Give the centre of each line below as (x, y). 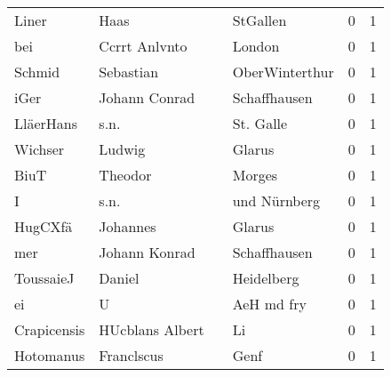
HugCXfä (44, 226)
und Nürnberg (276, 201)
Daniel (119, 278)
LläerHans (46, 123)
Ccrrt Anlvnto (143, 46)
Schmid (37, 72)
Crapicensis (50, 329)
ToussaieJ (44, 278)
